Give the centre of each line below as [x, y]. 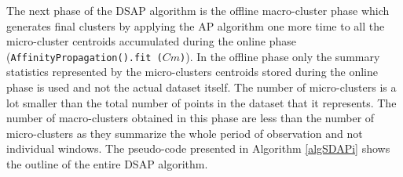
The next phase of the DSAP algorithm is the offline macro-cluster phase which [198, 10]
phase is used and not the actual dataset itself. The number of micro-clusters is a [201, 87]
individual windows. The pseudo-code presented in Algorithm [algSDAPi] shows [198, 148]
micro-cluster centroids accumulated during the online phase [152, 41]
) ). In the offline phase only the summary [280, 56]
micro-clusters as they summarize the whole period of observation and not [185, 133]
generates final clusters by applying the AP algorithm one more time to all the [196, 25]
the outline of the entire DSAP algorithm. [107, 164]
